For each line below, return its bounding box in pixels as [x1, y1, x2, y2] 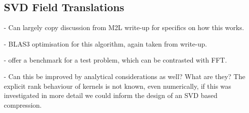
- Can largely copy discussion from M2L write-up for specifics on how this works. [4, 22, 244, 32]
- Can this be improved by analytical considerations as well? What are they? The [4, 71, 246, 81]
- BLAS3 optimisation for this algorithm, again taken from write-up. [4, 38, 207, 48]
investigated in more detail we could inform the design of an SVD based [4, 90, 218, 100]
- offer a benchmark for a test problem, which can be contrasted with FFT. [4, 55, 227, 65]
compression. [4, 99, 42, 110]
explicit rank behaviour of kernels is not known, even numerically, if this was [4, 81, 232, 91]
